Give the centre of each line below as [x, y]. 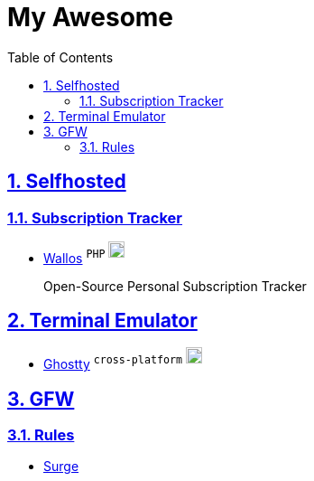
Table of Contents [60, 57]
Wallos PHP [74, 256]
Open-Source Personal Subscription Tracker [175, 286]
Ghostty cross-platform [113, 363]
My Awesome [91, 17]
